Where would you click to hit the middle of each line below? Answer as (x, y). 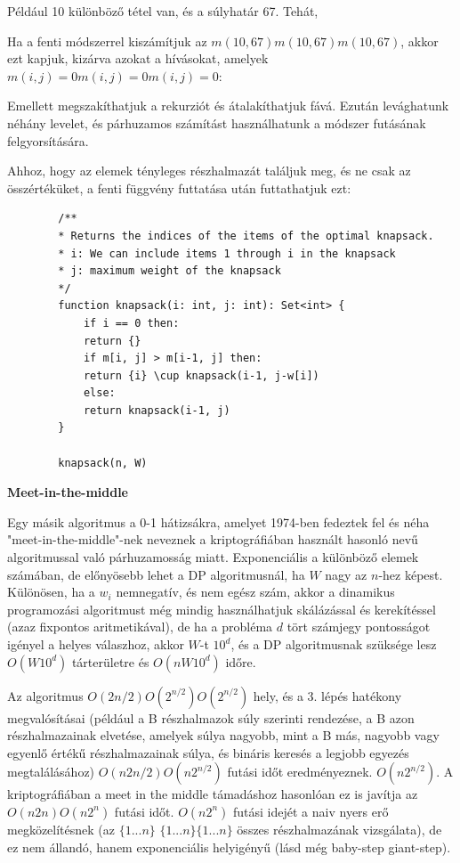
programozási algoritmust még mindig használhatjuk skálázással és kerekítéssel (222, 609)
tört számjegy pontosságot (359, 627)
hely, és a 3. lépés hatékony (327, 695)
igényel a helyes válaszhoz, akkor (96, 644)
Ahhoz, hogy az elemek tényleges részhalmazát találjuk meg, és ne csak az (209, 171)
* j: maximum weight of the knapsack (169, 271)
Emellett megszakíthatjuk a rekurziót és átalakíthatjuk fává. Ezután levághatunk (228, 106)
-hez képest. (411, 574)
